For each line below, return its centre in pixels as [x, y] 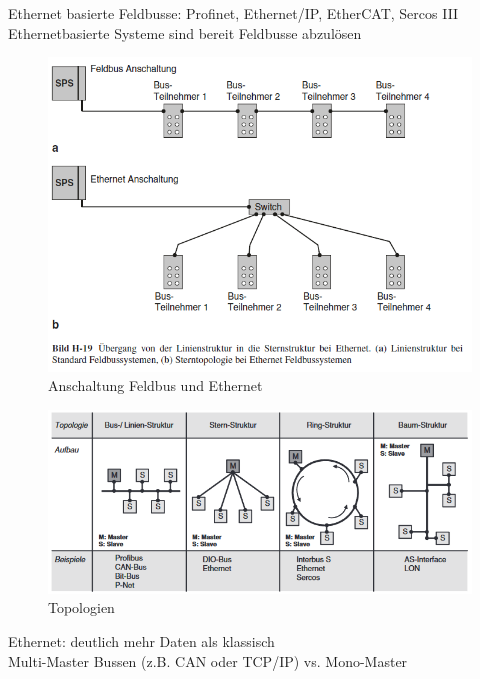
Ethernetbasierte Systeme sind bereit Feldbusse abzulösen [185, 32]
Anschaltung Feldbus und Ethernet [155, 385]
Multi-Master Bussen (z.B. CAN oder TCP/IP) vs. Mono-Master [208, 660]
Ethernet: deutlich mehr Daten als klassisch [141, 641]
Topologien [81, 607]
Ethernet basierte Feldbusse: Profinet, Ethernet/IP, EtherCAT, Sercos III [233, 13]
